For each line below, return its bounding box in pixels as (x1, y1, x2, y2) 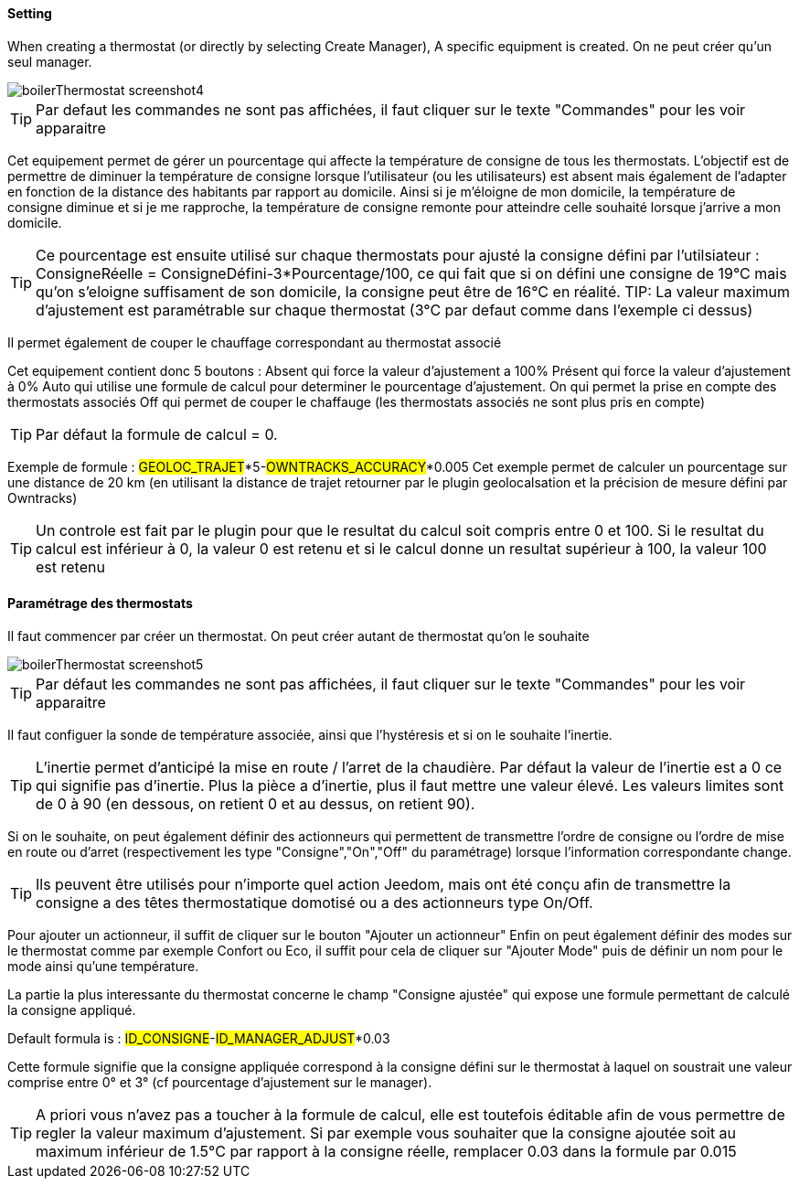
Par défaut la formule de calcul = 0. (36, 424, 278, 443)
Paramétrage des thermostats (7, 595, 193, 612)
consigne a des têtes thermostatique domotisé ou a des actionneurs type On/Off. (36, 892, 593, 912)
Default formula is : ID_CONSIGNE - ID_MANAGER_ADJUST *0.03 (7, 1030, 390, 1046)
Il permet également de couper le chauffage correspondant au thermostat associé (7, 334, 502, 350)
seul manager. (7, 53, 92, 69)
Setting (7, 5, 52, 21)
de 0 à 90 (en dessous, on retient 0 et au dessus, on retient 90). (36, 794, 475, 813)
